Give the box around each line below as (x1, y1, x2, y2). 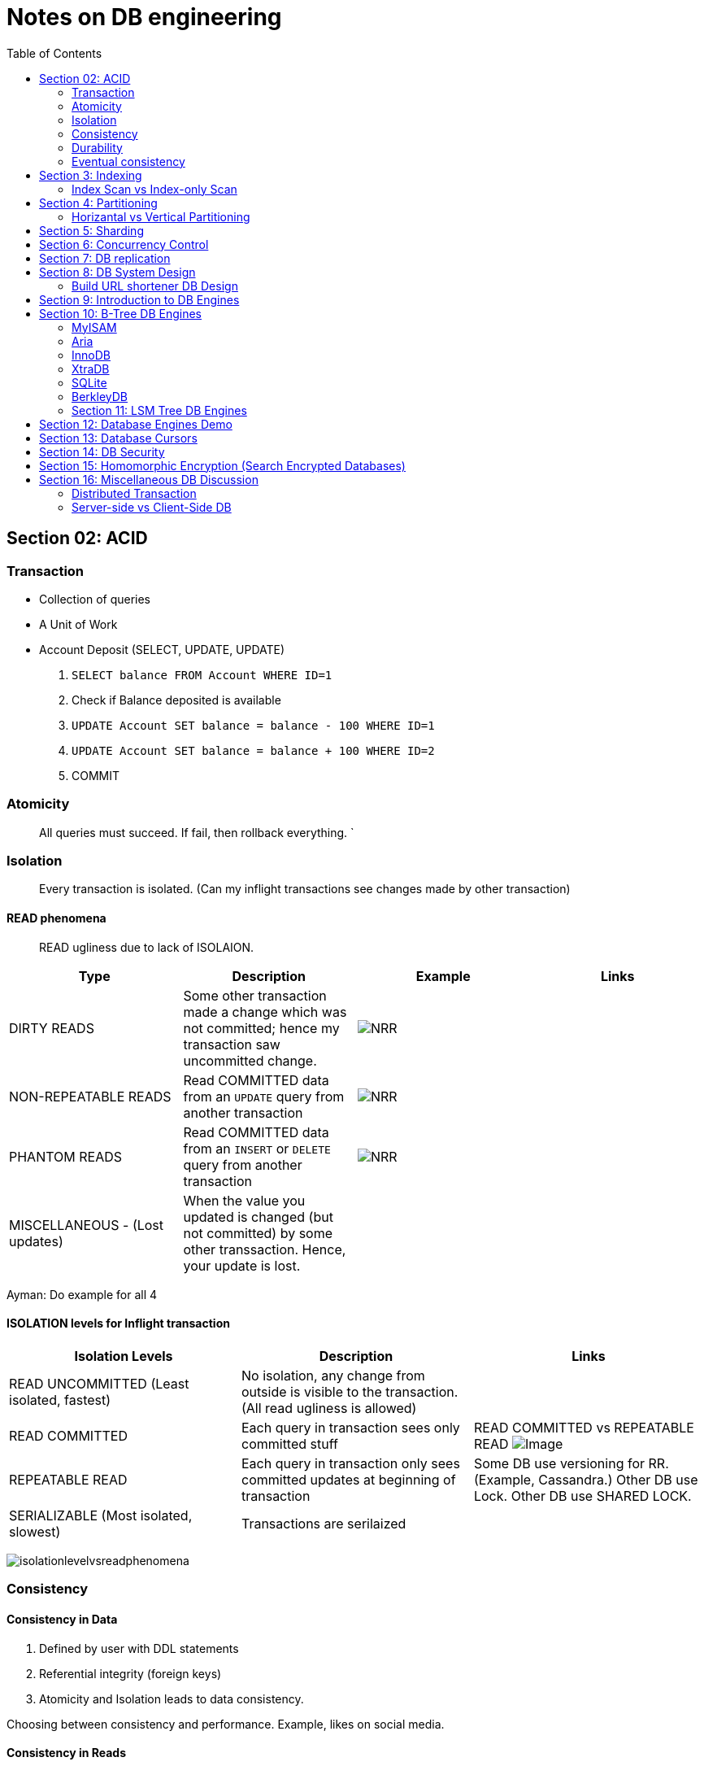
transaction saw (183, 1036, 280, 1053)
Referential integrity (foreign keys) (39, 1666, 222, 1681)
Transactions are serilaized (241, 1515, 406, 1532)
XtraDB (72, 361, 110, 376)
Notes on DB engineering (7, 3, 282, 31)
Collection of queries (39, 591, 151, 606)
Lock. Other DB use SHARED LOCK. (473, 1487, 692, 1504)
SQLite (72, 375, 107, 390)
